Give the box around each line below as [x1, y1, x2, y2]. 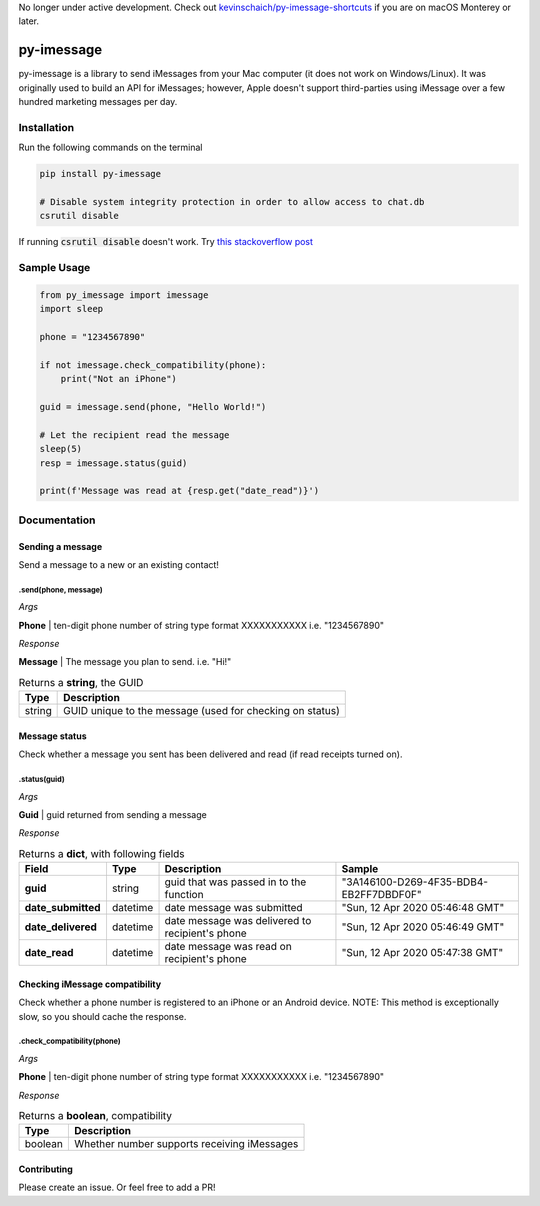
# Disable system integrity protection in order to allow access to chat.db [39, 196, 425, 207]
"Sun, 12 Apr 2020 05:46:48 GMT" [341, 901, 505, 915]
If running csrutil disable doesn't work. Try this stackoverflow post [18, 236, 314, 248]
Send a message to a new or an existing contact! [18, 558, 220, 570]
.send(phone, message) [18, 585, 104, 595]
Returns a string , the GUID [18, 676, 144, 690]
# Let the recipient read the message [39, 429, 230, 440]
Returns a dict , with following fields [18, 846, 185, 860]
